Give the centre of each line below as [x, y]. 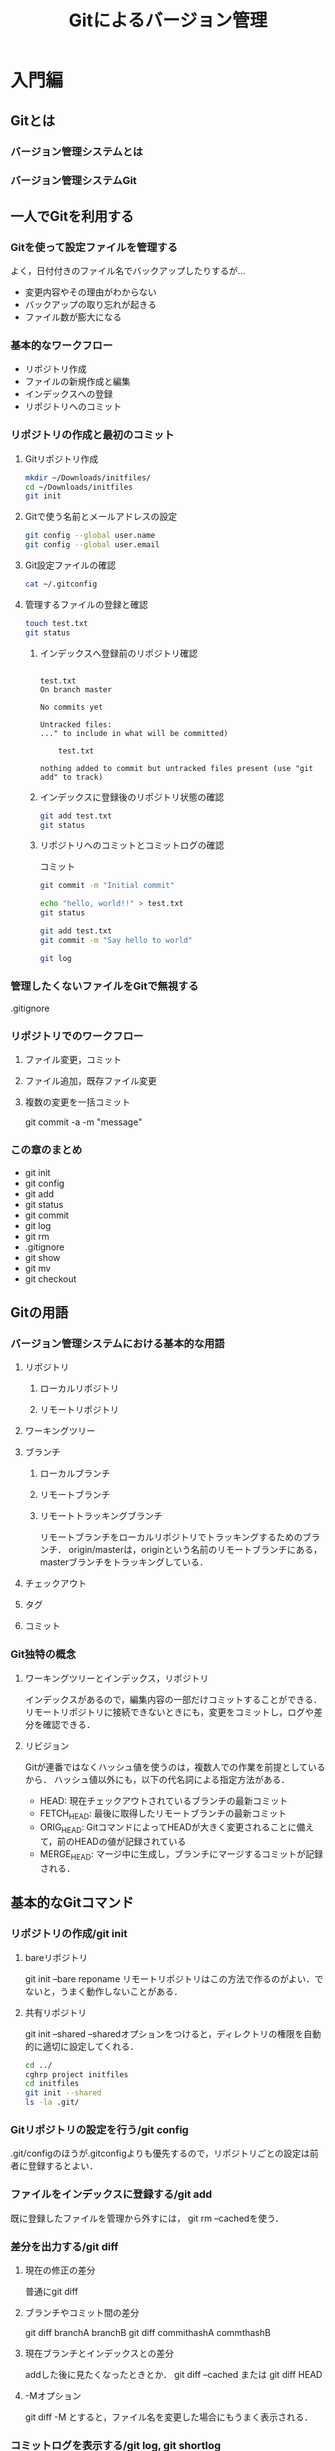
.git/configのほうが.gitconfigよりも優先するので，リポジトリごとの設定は [160, 2153]
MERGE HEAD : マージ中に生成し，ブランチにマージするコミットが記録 [181, 1855]
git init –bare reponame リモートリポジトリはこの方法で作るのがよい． [169, 1978]
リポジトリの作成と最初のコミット [92, 435]
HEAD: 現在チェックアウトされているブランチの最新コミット [163, 1800]
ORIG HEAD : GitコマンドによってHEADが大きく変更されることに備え [177, 1828]
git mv [38, 1268]
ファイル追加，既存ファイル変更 [90, 1081]
